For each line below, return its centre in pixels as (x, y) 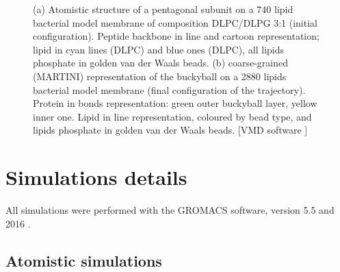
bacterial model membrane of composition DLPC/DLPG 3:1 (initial (175, 22)
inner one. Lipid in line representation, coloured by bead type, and (172, 116)
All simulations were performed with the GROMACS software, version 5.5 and (170, 210)
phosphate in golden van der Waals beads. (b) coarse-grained (161, 63)
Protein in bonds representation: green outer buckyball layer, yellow (175, 103)
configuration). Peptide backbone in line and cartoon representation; (176, 36)
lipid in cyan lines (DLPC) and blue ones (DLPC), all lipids (158, 49)
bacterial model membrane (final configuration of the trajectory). (169, 89)
